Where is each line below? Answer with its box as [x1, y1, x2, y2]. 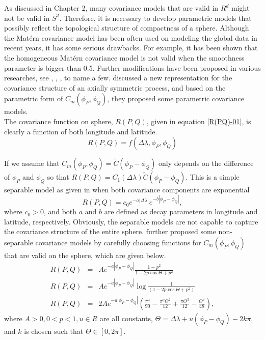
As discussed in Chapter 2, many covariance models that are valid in [4, 3, 219, 13]
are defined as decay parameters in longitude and [104, 206, 258, 217]
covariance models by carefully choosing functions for [35, 237, 201, 247]
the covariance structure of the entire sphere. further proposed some [4, 226, 216, 237]
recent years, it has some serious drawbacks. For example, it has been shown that [4, 42, 258, 53]
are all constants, [99, 313, 153, 323]
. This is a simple [185, 172, 240, 182]
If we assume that [4, 158, 60, 168]
